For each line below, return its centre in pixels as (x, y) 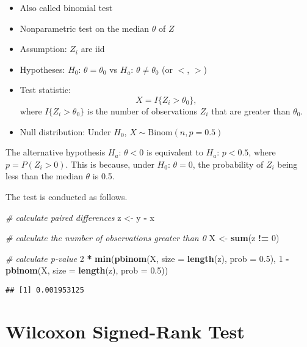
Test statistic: (45, 90)
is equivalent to (175, 152)
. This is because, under (110, 164)
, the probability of (228, 164)
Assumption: (43, 49)
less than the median (44, 176)
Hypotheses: (42, 69)
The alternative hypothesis (56, 152)
